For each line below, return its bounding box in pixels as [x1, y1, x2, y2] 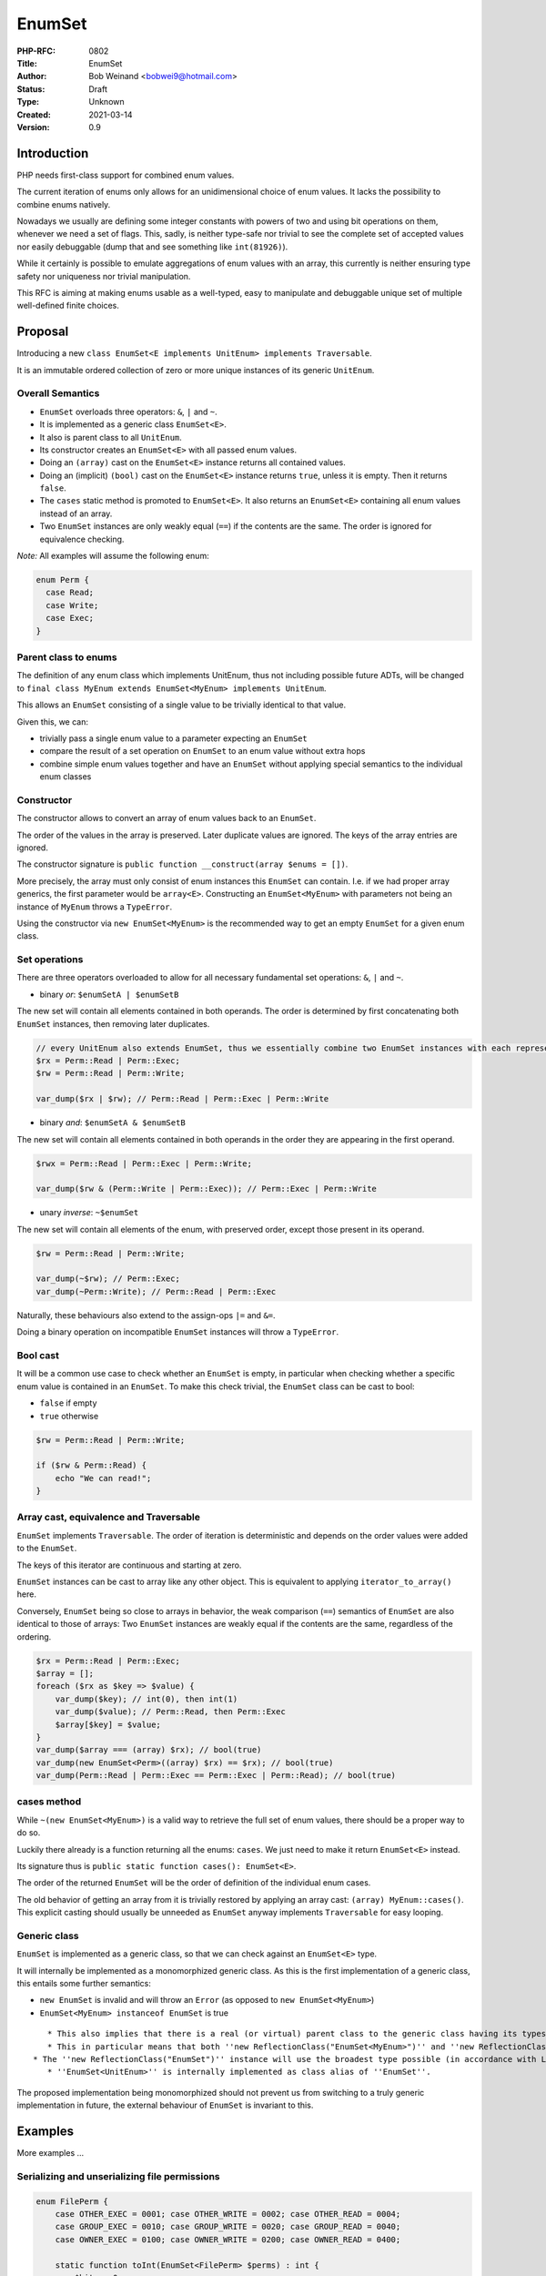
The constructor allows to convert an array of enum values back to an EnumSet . [16, 813, 317, 824]
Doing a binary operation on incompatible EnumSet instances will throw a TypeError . [16, 1326, 339, 1337]
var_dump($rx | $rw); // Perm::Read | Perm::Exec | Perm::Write [35, 1093, 329, 1104]
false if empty [39, 1397, 97, 1408]
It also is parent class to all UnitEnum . [39, 432, 182, 442]
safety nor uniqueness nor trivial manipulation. [16, 270, 191, 281]
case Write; [45, 600, 99, 610]
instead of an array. [39, 508, 113, 519]
